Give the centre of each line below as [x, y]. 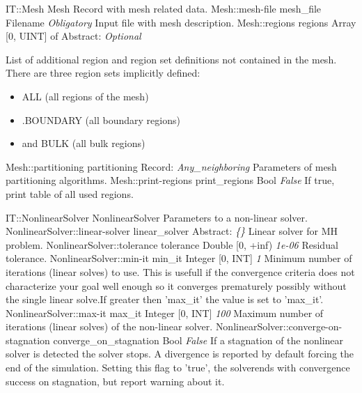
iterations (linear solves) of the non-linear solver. [109, 326]
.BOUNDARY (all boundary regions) [101, 120]
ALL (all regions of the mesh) [85, 96]
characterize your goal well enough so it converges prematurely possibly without [176, 285]
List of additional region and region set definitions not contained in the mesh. [171, 59]
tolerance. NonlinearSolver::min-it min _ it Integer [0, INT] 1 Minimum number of [179, 258]
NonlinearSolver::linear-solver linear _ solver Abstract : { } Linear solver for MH [172, 231]
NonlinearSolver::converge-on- [279, 326]
